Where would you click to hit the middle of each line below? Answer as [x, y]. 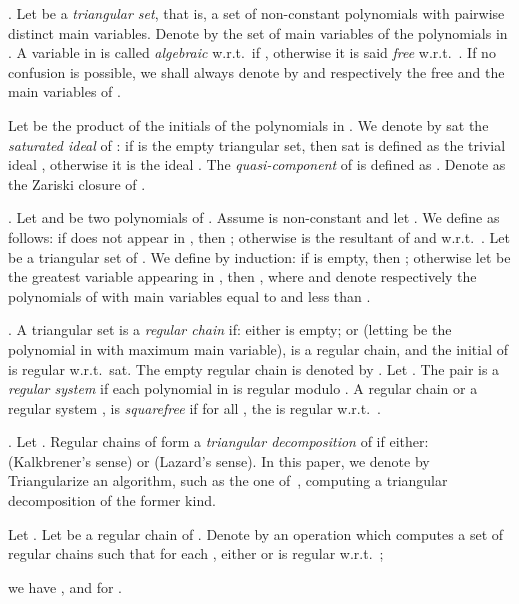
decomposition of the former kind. [112, 500]
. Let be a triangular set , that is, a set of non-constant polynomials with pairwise [256, 13]
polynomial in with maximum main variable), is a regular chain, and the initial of [258, 348]
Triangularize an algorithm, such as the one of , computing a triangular [228, 480]
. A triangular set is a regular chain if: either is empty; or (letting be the [230, 329]
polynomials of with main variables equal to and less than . [189, 295]
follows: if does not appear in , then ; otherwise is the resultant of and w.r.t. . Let [259, 236]
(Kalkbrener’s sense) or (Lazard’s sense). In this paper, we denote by [219, 460]
